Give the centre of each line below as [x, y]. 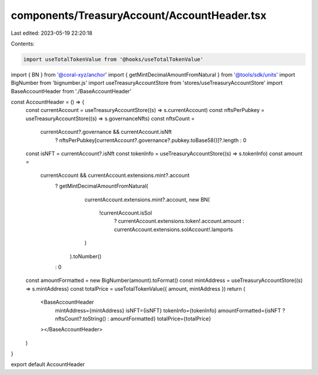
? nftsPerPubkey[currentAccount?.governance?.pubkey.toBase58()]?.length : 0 [151, 140]
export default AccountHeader [48, 364]
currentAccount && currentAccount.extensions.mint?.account [115, 175]
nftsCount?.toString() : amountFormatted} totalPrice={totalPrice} [133, 318]
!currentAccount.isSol [126, 213]
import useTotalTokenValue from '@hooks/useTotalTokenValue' [113, 59]
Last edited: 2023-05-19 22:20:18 [52, 33]
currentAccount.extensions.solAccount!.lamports [173, 229]
